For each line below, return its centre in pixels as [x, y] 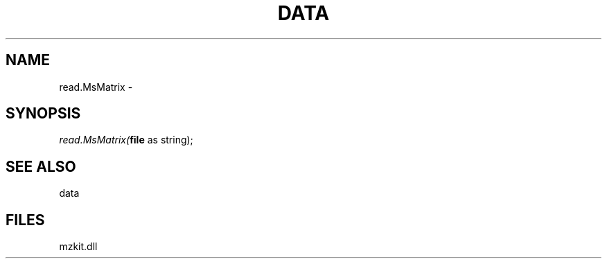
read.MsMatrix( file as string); [126, 140]
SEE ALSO [41, 166]
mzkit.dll [78, 247]
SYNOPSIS [43, 114]
